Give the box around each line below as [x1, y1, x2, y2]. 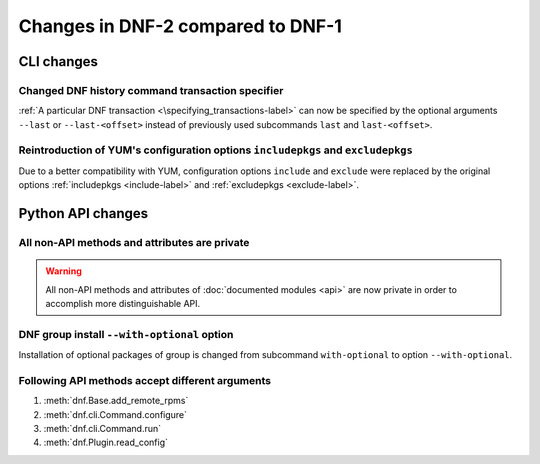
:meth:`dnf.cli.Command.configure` [43, 408, 188, 420]
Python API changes [18, 205, 149, 222]
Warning [45, 265, 82, 277]
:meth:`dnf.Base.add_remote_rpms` [43, 395, 189, 407]
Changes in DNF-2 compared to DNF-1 [18, 15, 342, 37]
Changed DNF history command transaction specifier [18, 83, 284, 97]
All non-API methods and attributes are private [18, 236, 250, 250]
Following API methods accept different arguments [18, 373, 272, 387]
